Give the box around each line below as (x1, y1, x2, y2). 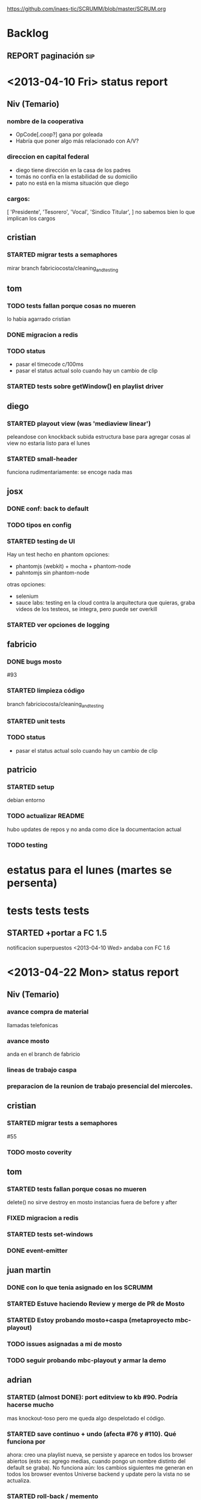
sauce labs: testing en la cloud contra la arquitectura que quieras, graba (15, 598, 196, 606)
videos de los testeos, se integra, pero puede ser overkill (15, 605, 157, 612)
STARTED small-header (7, 454, 77, 463)
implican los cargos (7, 215, 56, 222)
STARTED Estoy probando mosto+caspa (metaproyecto (7, 1316, 174, 1324)
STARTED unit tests (7, 717, 66, 725)
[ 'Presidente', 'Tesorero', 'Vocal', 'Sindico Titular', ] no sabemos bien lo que (7, 208, 196, 216)
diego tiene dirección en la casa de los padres (15, 166, 131, 174)
